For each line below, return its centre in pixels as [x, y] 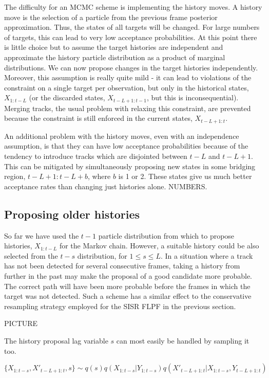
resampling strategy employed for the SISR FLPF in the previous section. [120, 306]
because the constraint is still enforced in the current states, [98, 118]
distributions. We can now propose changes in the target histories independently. [131, 67]
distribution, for [102, 255]
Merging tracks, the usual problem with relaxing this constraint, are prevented [128, 108]
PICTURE [21, 323]
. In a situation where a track [207, 255]
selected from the [31, 255]
